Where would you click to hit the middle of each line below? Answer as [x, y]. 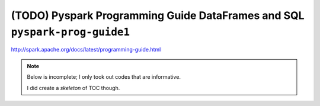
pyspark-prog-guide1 [71, 32]
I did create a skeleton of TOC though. [73, 88]
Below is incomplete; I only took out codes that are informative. [104, 77]
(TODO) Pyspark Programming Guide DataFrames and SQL [158, 15]
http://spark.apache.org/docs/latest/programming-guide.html [86, 50]
